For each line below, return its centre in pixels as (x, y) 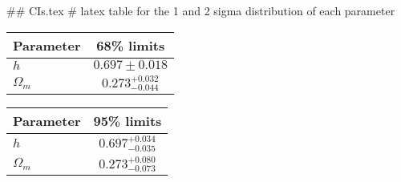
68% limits (131, 45)
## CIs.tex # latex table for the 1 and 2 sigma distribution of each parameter (201, 10)
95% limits (128, 121)
